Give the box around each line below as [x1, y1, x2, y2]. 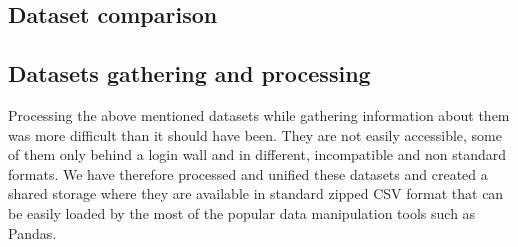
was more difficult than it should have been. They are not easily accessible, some [8, 124, 502, 145]
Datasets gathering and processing [8, 58, 371, 89]
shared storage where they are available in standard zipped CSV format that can [8, 183, 504, 204]
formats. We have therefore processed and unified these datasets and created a [8, 163, 488, 184]
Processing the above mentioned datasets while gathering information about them [8, 104, 510, 125]
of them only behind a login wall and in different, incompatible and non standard [8, 144, 507, 165]
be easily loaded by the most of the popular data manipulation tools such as [8, 202, 476, 223]
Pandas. [8, 222, 57, 243]
